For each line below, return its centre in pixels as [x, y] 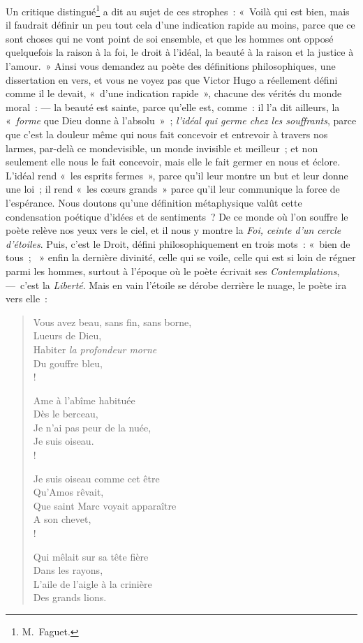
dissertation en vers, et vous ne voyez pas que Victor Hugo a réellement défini [172, 79]
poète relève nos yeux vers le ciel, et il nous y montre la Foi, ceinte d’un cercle [173, 230]
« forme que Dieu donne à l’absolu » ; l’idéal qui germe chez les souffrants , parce [181, 120]
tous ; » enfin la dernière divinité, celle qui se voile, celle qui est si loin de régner [181, 257]
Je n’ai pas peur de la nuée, [92, 427]
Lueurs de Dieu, [67, 335]
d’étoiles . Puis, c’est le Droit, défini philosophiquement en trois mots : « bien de [178, 243]
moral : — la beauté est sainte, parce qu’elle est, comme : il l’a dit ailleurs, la [173, 106]
